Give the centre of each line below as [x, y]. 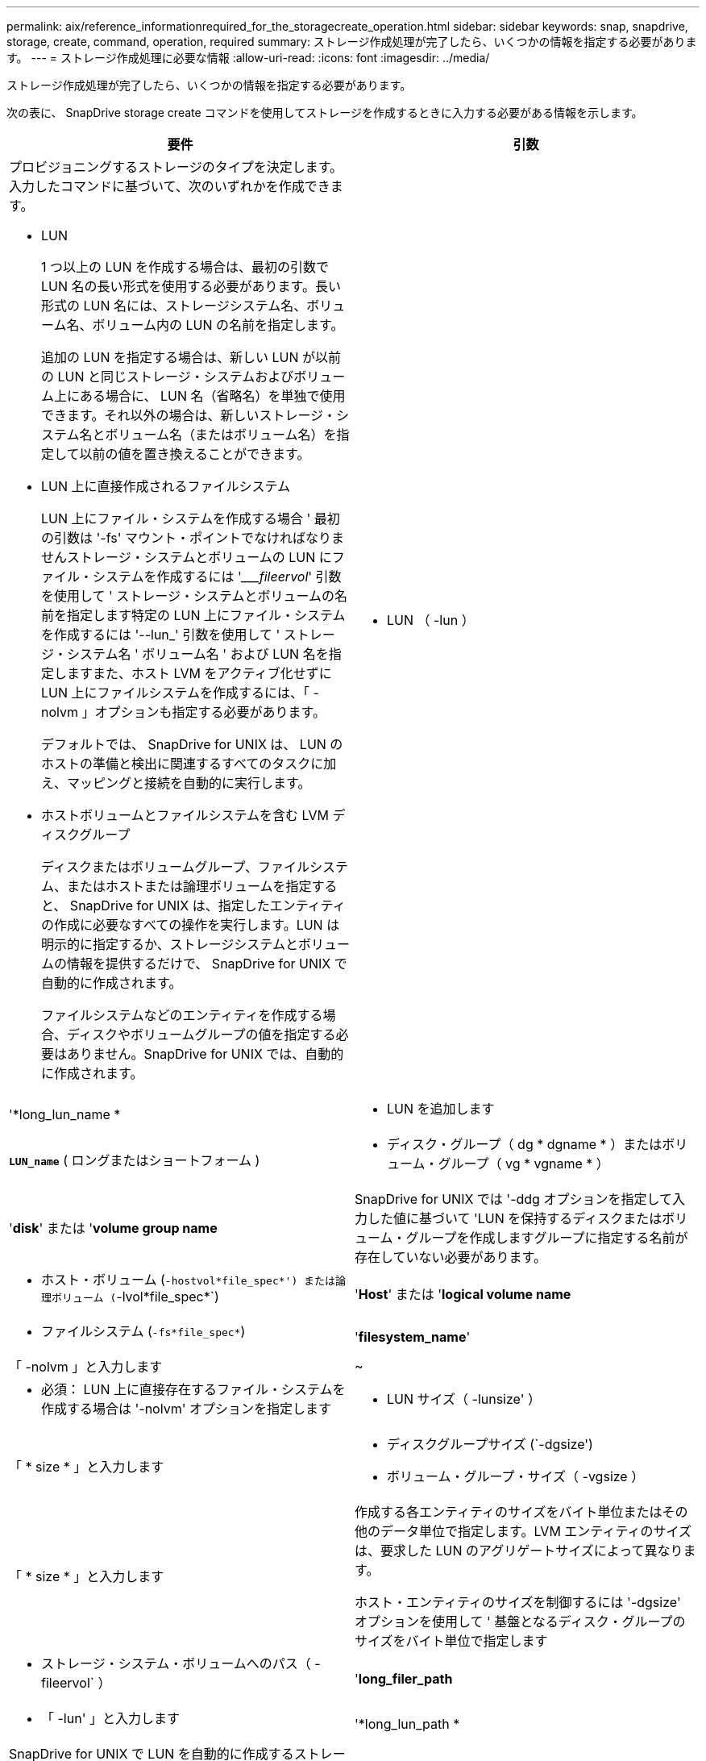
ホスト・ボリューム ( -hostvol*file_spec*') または [189, 1280]
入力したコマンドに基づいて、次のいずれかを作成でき [170, 186]
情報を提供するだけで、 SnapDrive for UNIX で [207, 964]
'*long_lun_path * [407, 1724]
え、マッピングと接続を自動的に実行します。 [176, 783]
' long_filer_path [404, 1679]
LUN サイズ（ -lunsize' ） [464, 1399]
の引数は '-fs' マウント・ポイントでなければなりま [193, 538]
